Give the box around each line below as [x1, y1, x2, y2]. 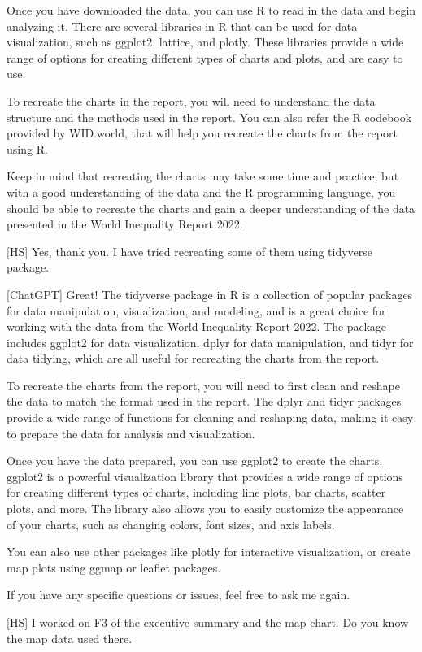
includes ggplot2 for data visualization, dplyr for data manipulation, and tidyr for [7, 333, 414, 350]
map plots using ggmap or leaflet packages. [7, 559, 221, 576]
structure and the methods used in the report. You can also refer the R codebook [7, 108, 412, 125]
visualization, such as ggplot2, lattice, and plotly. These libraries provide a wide [7, 33, 404, 50]
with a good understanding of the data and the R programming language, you [7, 183, 396, 200]
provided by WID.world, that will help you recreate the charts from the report [7, 124, 398, 141]
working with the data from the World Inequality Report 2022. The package [7, 318, 387, 335]
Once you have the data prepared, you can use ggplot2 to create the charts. [7, 452, 383, 469]
